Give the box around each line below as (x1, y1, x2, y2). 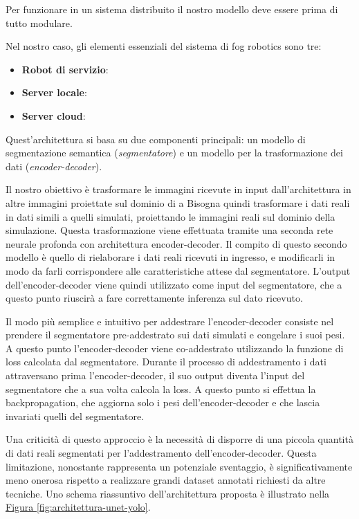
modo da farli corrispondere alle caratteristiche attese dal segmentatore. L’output (6, 263, 351, 277)
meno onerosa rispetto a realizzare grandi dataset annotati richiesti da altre (6, 473, 326, 487)
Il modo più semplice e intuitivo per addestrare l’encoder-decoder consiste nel (6, 313, 334, 328)
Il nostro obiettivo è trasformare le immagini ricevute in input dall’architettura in (6, 182, 351, 197)
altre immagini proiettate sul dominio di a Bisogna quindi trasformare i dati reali (6, 195, 350, 210)
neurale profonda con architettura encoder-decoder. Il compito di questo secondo (6, 236, 347, 251)
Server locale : (21, 85, 87, 100)
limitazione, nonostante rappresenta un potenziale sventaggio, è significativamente (6, 459, 353, 473)
